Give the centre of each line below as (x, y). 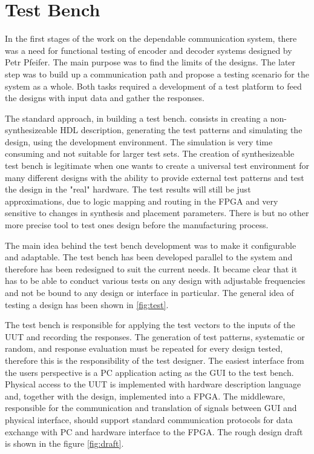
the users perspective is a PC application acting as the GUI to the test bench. (149, 372)
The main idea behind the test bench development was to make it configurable (151, 245)
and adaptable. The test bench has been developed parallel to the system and (149, 257)
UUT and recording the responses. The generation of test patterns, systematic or (155, 336)
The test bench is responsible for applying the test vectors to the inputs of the (150, 325)
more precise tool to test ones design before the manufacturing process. (137, 225)
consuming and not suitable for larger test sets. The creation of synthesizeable (150, 153)
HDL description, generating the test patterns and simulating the (181, 130)
